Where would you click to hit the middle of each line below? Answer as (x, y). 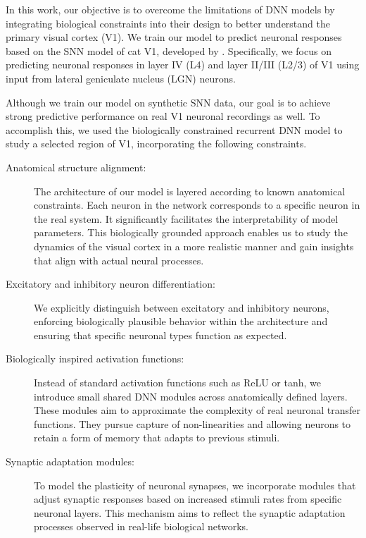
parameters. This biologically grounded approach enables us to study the (191, 232)
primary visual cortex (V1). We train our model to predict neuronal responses (174, 37)
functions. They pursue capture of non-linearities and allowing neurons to (193, 423)
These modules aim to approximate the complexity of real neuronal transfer (197, 410)
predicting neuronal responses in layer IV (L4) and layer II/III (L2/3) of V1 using (183, 65)
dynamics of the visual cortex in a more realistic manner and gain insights (194, 246)
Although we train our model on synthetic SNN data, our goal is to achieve (168, 102)
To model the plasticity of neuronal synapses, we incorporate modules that (195, 485)
